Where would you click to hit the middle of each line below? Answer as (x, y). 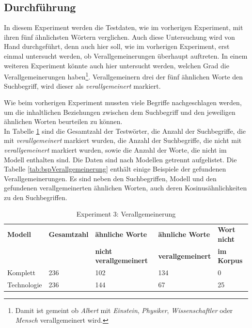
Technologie (25, 285)
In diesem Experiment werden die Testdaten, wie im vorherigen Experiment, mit (124, 27)
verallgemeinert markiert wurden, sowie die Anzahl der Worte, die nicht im (115, 149)
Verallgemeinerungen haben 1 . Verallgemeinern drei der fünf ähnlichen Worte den (124, 76)
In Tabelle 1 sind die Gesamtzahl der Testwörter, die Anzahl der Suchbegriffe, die (125, 131)
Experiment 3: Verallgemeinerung (126, 213)
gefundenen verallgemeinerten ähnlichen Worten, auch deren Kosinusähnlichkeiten (126, 188)
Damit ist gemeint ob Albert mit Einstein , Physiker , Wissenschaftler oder (124, 310)
